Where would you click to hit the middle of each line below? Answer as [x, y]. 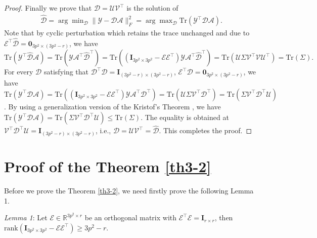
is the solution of [152, 8]
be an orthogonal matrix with [131, 217]
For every [19, 72]
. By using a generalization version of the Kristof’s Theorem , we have [112, 106]
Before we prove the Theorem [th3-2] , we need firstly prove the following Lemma [129, 190]
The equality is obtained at [187, 117]
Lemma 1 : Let [26, 217]
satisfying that [66, 72]
